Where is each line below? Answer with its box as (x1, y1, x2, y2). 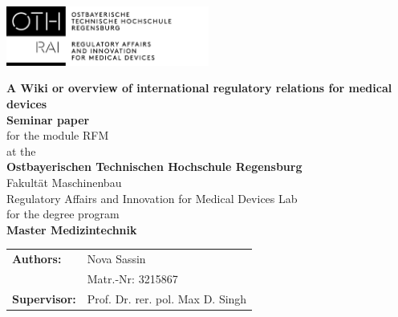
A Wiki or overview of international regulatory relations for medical (6, 79, 392, 96)
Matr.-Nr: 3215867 (87, 270, 178, 287)
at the (6, 142, 36, 159)
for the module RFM (6, 127, 109, 144)
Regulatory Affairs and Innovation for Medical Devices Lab (6, 189, 298, 206)
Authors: (12, 250, 62, 267)
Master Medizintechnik (6, 221, 137, 238)
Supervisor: (12, 290, 76, 307)
